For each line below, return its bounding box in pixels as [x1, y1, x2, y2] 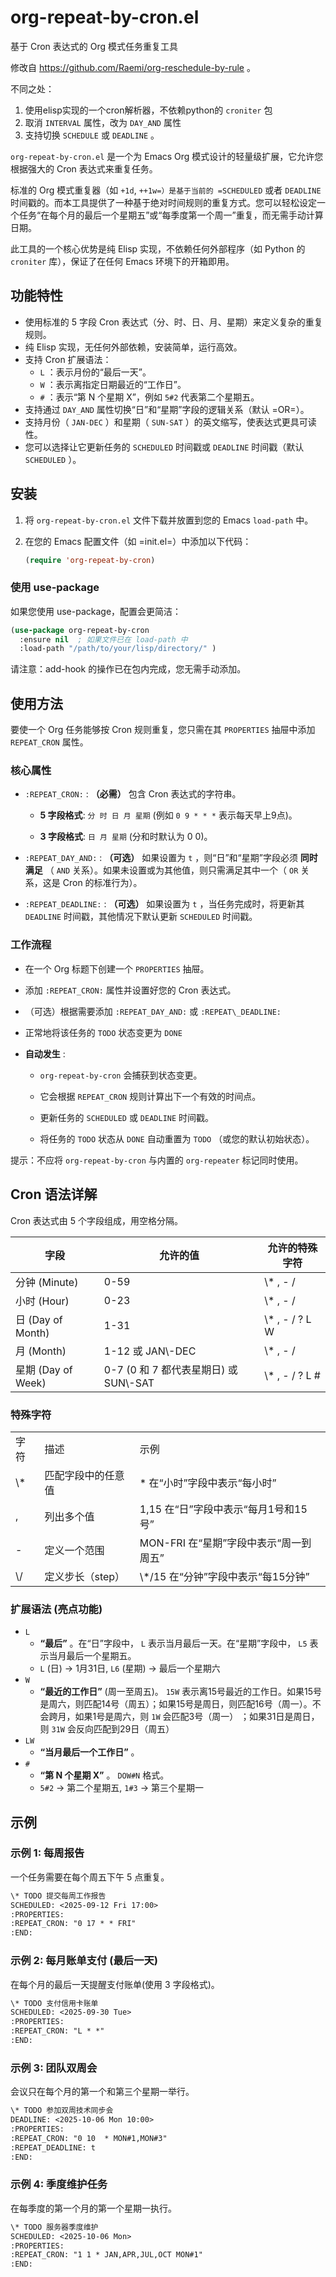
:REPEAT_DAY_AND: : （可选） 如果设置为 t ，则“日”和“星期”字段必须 [24, 852, 298, 864]
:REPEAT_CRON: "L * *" [10, 2026, 105, 2036]
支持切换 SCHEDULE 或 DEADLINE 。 [24, 129, 160, 141]
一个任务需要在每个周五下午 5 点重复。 [10, 1871, 170, 1883]
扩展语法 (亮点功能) [10, 1602, 103, 1616]
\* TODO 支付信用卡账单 [10, 1998, 99, 2008]
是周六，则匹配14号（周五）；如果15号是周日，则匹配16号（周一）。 [39, 1698, 313, 1710]
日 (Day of [15, 1312, 63, 1326]
